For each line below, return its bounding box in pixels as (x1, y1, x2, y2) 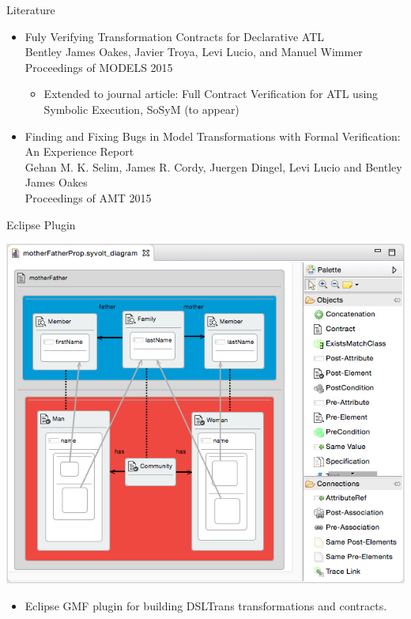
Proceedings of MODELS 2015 (25, 59, 173, 75)
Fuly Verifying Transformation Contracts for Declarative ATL (25, 28, 325, 44)
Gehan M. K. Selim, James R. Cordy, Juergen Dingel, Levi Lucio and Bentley (25, 158, 402, 175)
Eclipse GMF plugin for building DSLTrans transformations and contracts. (25, 597, 387, 613)
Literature (6, 2, 55, 17)
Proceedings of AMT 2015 (25, 189, 152, 206)
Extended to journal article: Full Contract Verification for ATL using (43, 85, 379, 102)
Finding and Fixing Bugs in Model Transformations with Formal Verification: (25, 127, 401, 144)
